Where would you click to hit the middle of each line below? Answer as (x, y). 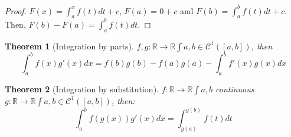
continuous (235, 88)
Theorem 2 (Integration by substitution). (82, 88)
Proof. (16, 10)
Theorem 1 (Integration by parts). (69, 46)
